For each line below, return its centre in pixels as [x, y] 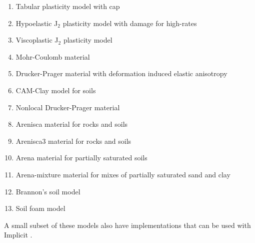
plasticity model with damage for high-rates [130, 23]
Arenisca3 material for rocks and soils [73, 141]
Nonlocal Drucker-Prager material [68, 107]
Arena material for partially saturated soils [81, 158]
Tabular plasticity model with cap [68, 6]
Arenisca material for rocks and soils [72, 124]
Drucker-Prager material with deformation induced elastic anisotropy [121, 73]
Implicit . [18, 235]
